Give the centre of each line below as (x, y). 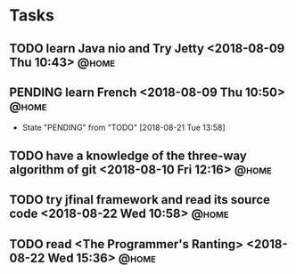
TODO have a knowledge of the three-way (128, 155)
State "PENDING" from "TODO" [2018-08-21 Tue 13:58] (123, 128)
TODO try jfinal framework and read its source (140, 200)
